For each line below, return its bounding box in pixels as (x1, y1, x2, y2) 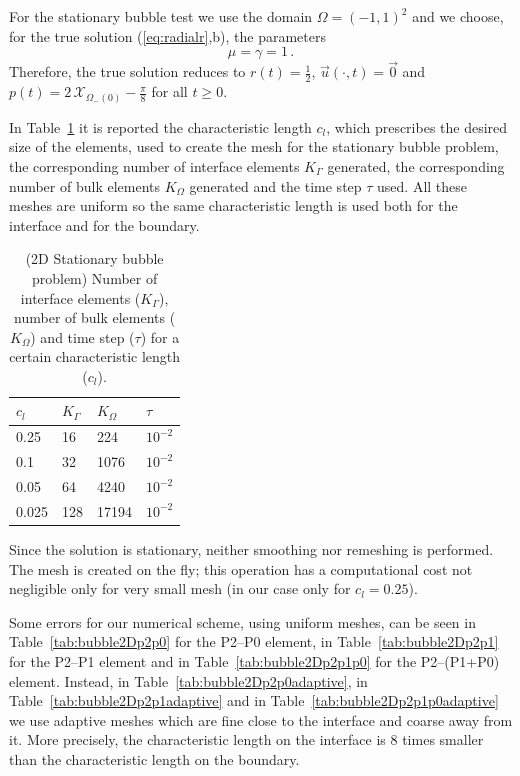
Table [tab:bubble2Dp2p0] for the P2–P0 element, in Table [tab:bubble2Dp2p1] (9, 631, 499, 652)
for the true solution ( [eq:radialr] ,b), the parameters (9, 25, 326, 46)
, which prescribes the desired (326, 116, 508, 137)
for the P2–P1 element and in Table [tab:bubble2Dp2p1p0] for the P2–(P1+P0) (9, 650, 500, 671)
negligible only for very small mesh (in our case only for (9, 578, 351, 599)
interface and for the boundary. (9, 214, 200, 235)
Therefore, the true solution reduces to (9, 61, 246, 82)
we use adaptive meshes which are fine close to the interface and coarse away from (9, 709, 513, 730)
